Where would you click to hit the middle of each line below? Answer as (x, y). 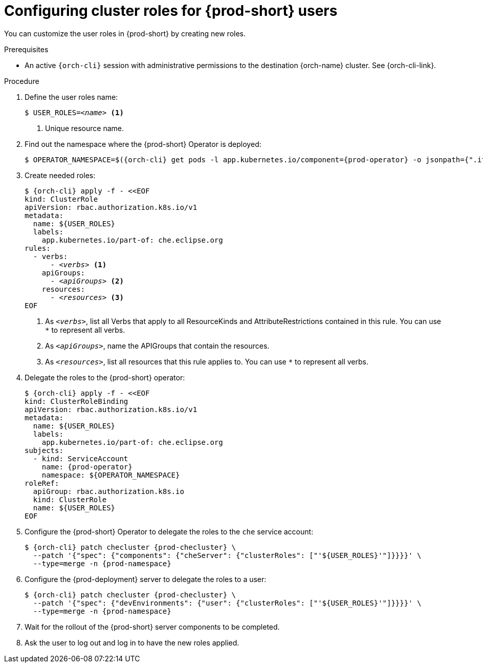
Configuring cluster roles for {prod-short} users (171, 11)
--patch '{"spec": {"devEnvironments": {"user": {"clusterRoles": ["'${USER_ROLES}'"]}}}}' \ (227, 603)
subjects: (44, 450)
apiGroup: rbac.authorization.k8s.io (108, 491)
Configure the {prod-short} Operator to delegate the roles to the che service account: (169, 531)
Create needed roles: (60, 175)
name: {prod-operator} (87, 467)
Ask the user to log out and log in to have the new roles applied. (132, 642)
